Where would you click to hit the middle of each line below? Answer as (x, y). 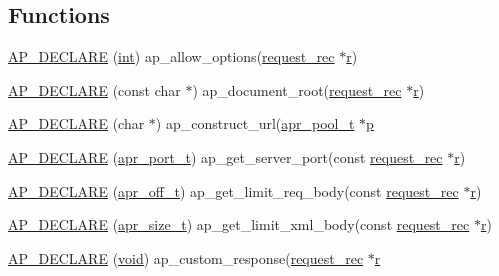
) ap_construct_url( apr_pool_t (255, 123)
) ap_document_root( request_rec (297, 89)
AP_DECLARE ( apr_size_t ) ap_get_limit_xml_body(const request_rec (239, 224)
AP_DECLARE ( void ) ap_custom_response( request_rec (186, 257)
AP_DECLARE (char (76, 123)
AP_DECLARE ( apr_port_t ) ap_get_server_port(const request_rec (225, 156)
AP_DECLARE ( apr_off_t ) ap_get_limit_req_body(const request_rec (233, 190)
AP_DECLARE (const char (94, 89)
